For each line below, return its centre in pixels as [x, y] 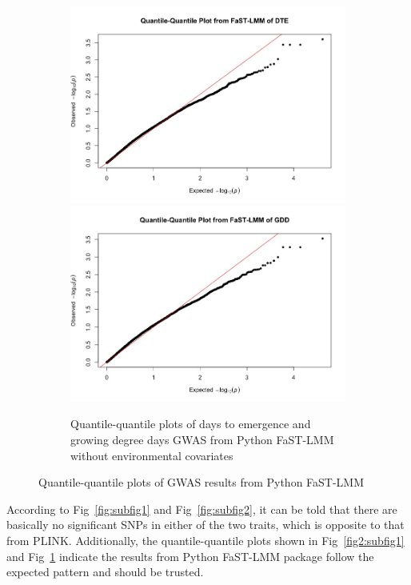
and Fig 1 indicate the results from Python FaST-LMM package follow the [190, 556]
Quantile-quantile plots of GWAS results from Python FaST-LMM [202, 482]
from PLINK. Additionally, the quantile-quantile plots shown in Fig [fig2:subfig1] [205, 541]
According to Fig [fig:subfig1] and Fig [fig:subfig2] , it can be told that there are [202, 509]
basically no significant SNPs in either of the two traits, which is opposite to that [205, 525]
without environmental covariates [152, 455]
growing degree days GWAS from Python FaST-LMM [202, 440]
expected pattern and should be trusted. [105, 572]
